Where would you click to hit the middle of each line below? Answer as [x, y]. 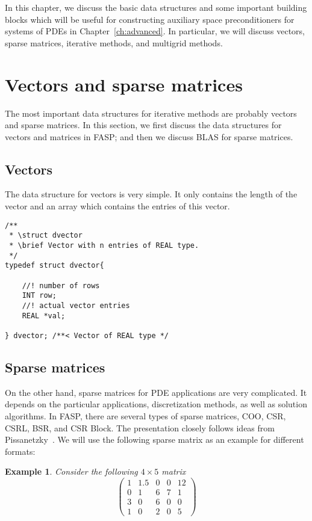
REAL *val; [44, 316]
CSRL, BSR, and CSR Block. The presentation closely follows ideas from [140, 427]
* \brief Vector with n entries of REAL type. [104, 245]
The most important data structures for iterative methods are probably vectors [151, 113]
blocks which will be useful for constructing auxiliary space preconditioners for [150, 19]
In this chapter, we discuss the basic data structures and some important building [156, 7]
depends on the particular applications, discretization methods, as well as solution [156, 404]
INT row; [39, 296]
